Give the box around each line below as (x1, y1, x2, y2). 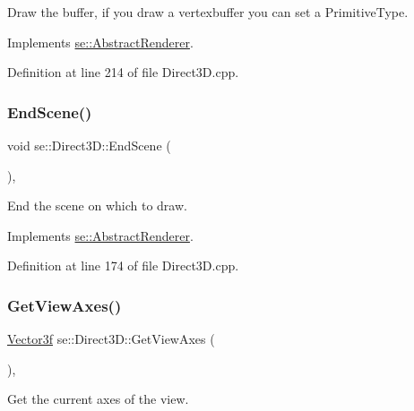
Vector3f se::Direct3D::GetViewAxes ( (7, 330, 215, 348)
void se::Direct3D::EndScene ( (7, 136, 171, 154)
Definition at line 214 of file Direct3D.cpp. (7, 63, 239, 81)
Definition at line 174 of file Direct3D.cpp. (7, 256, 239, 275)
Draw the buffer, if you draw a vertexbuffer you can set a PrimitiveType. (7, 3, 409, 21)
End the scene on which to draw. (7, 196, 187, 215)
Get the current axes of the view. (7, 390, 189, 408)
